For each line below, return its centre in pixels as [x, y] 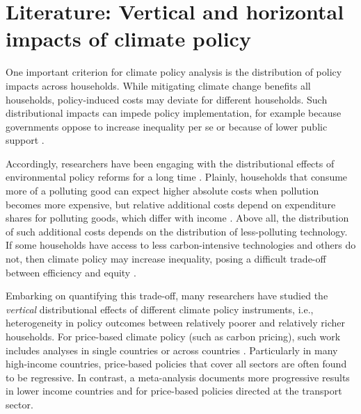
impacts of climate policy [128, 39]
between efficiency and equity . [71, 272]
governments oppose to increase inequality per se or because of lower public [167, 126]
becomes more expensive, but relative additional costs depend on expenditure [171, 204]
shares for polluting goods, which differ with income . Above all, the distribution [177, 218]
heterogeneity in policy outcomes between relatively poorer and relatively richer [176, 323]
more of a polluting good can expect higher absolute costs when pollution [162, 191]
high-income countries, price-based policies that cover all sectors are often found [176, 364]
